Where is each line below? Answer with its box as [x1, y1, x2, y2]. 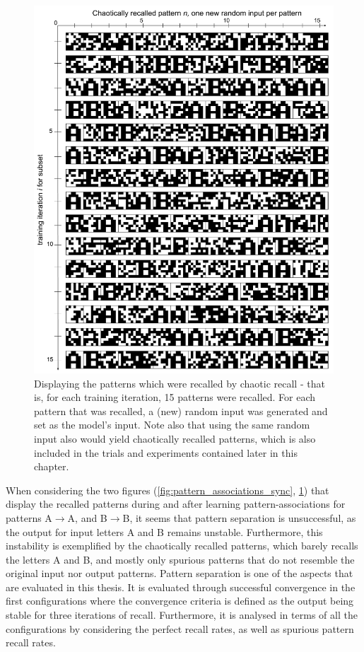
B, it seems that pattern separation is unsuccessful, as [122, 510, 356, 525]
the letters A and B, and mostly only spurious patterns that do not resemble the [6, 552, 355, 566]
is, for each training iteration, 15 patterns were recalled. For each [34, 390, 316, 404]
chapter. [34, 459, 69, 474]
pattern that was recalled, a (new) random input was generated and [34, 403, 328, 418]
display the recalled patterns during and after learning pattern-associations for [6, 496, 346, 511]
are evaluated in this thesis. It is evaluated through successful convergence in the [6, 579, 356, 594]
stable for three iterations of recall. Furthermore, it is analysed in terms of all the [6, 607, 358, 622]
